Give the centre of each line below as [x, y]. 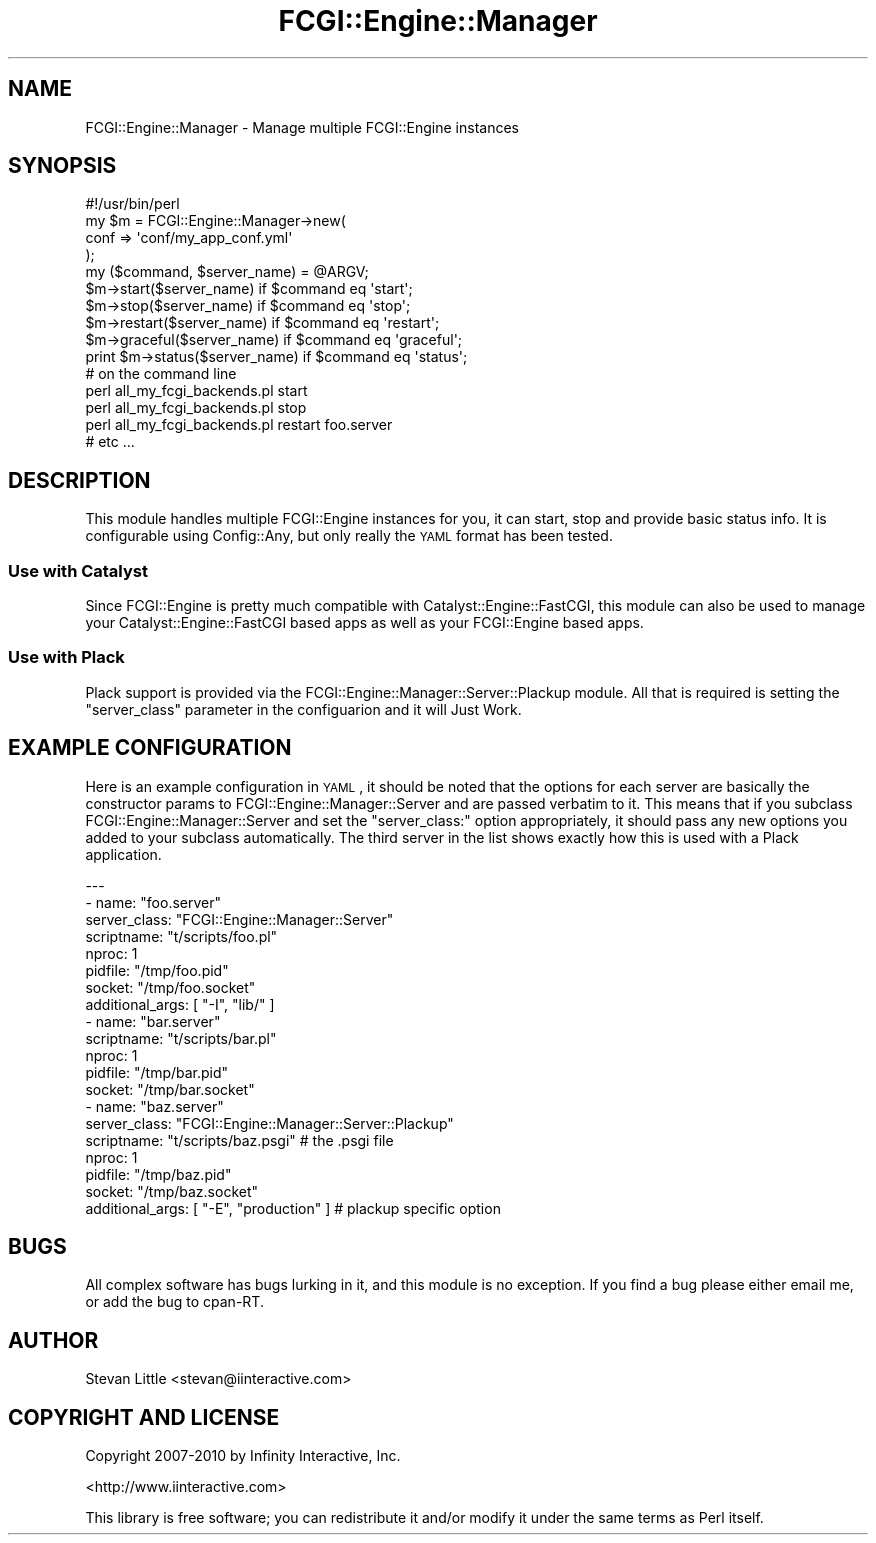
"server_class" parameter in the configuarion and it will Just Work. [303, 709]
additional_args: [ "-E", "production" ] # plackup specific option [293, 1208]
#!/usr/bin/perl [132, 204]
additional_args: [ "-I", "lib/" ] [180, 1004]
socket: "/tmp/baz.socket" [172, 1191]
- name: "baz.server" [154, 1106]
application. [123, 854]
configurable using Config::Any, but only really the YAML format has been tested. [349, 536]
